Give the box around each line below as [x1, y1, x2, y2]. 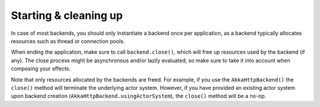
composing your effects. [11, 65, 71, 72]
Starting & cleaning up [11, 9, 123, 22]
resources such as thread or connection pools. [11, 37, 125, 44]
